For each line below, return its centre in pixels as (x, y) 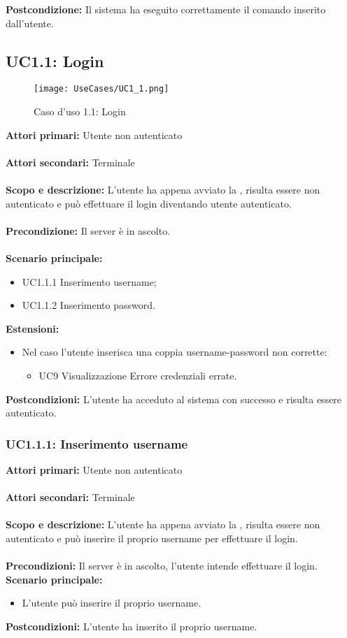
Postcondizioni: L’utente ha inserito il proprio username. (132, 626)
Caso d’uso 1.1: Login (80, 111)
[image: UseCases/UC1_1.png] (101, 89)
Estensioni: (33, 328)
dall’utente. (30, 23)
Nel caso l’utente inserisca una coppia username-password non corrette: (175, 352)
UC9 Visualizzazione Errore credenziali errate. (138, 375)
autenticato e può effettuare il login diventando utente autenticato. (149, 203)
